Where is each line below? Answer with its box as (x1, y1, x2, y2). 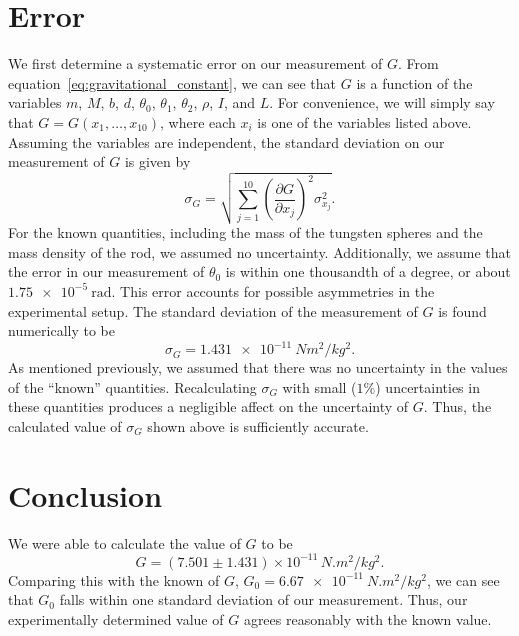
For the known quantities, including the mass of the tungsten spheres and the (8, 222, 483, 243)
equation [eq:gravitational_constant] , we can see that (8, 72, 337, 93)
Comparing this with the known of (8, 569, 220, 590)
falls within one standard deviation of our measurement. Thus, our (59, 589, 468, 610)
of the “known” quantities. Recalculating (8, 376, 257, 397)
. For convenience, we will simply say (269, 92, 495, 113)
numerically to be (8, 320, 115, 341)
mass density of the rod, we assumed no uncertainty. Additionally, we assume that (8, 241, 512, 262)
